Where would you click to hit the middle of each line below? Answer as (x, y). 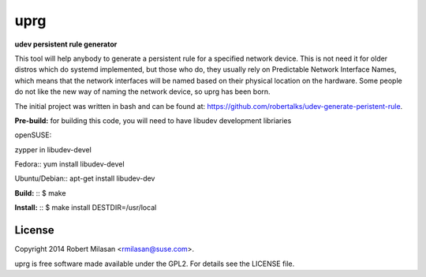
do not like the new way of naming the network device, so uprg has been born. (143, 92)
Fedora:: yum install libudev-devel (70, 164)
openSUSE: (33, 135)
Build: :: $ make (40, 193)
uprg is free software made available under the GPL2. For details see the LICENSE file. (155, 264)
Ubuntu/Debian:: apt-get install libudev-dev (85, 178)
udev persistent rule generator (66, 44)
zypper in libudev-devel (53, 149)
